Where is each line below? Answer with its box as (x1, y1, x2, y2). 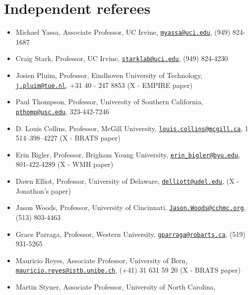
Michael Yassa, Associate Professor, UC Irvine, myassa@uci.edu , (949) (15, 27, 231, 37)
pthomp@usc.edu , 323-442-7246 (15, 106, 109, 116)
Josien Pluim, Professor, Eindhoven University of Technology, (15, 70, 202, 80)
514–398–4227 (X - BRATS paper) (15, 133, 121, 143)
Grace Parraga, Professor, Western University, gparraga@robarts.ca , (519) (15, 228, 246, 239)
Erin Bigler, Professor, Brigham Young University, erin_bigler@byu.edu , (15, 149, 240, 159)
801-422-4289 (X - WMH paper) (15, 159, 114, 169)
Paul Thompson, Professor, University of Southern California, (15, 96, 203, 107)
